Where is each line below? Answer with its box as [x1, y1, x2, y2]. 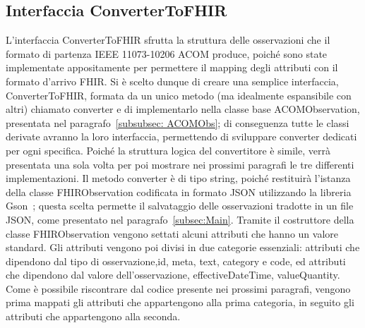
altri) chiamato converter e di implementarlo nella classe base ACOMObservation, [6, 102, 360, 116]
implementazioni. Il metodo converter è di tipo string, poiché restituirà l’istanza [6, 171, 351, 186]
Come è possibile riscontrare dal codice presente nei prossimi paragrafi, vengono [6, 281, 351, 296]
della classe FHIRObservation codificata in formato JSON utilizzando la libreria [6, 184, 352, 199]
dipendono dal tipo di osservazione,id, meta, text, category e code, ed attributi [6, 253, 346, 268]
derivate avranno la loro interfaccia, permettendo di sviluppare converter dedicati [6, 129, 357, 144]
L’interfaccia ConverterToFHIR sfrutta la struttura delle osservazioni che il [6, 32, 330, 47]
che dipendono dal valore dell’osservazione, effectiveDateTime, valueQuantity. [6, 267, 340, 282]
